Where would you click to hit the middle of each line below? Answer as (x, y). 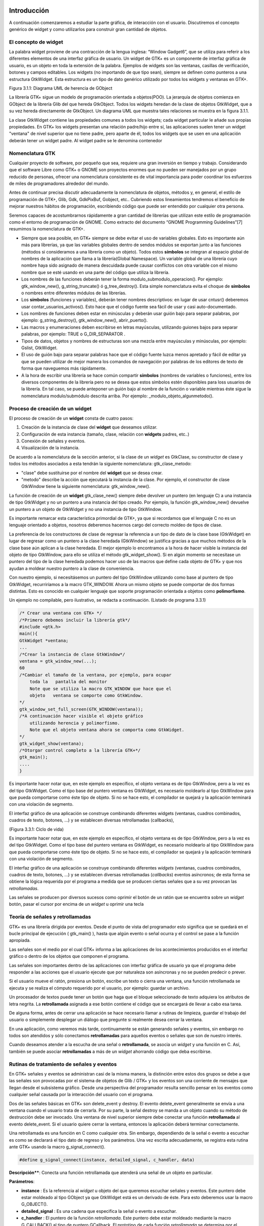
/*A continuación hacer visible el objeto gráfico (81, 716)
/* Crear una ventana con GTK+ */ (61, 613)
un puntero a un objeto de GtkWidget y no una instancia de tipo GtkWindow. (86, 509)
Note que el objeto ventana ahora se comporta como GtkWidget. (107, 730)
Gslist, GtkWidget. (40, 348)
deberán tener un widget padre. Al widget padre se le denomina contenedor (86, 140)
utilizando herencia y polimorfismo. (75, 723)
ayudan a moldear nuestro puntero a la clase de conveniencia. (72, 568)
